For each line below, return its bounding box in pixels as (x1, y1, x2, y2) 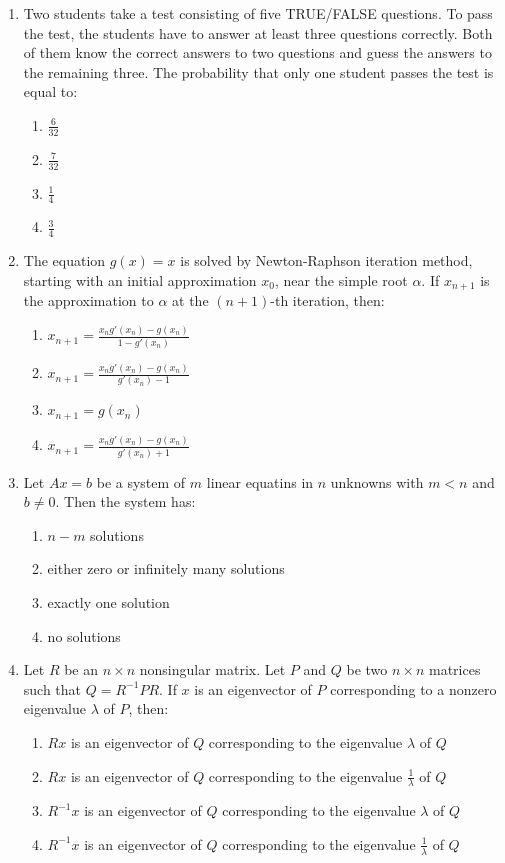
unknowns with (330, 471, 424, 492)
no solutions (47, 625, 121, 646)
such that (23, 678, 82, 699)
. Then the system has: (55, 491, 196, 512)
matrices (429, 659, 481, 680)
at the (172, 290, 209, 311)
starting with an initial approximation (23, 269, 257, 290)
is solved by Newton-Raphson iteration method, (180, 250, 473, 271)
